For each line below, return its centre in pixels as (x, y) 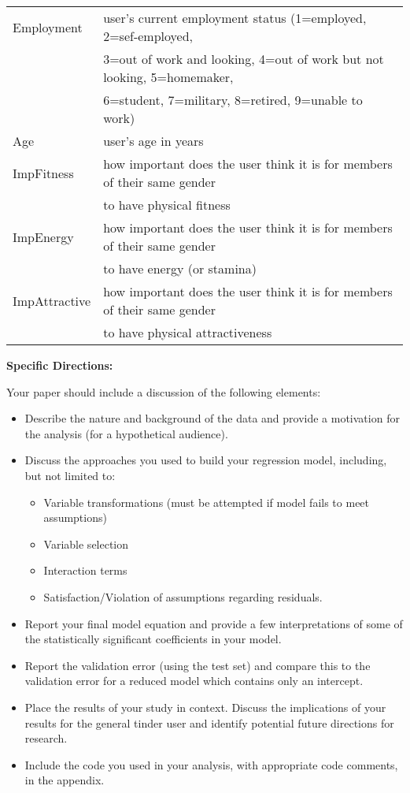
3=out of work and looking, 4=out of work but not (244, 59)
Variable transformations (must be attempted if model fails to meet (207, 502)
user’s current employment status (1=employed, (235, 18)
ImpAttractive (52, 300)
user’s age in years (153, 141)
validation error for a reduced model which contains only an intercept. (194, 681)
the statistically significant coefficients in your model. (153, 639)
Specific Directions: (60, 365)
